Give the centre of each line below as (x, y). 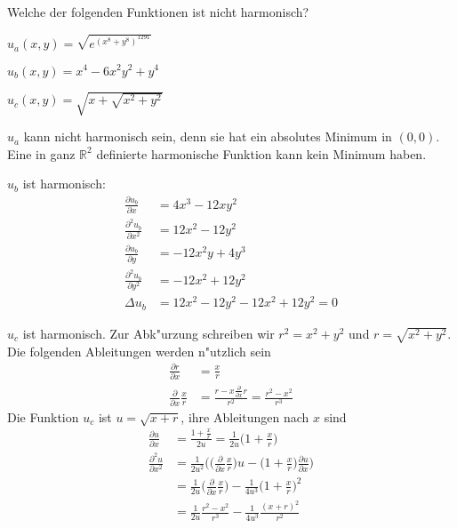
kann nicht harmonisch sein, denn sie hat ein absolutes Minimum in (208, 136)
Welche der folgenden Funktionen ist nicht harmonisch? (158, 12)
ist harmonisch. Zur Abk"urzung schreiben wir (148, 333)
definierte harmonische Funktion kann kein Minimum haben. (261, 153)
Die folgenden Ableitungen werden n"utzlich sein (139, 351)
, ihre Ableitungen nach (245, 416)
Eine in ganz (41, 153)
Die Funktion (43, 416)
